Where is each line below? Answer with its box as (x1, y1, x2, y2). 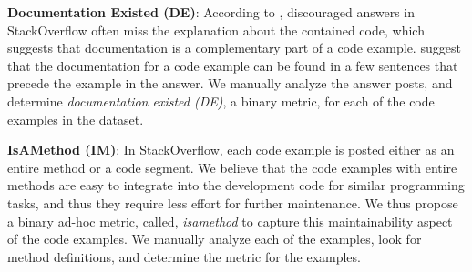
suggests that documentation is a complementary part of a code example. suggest (7, 38, 461, 57)
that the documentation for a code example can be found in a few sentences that (7, 55, 458, 75)
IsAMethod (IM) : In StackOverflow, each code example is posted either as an (7, 140, 455, 159)
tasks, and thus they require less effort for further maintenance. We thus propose (7, 193, 458, 212)
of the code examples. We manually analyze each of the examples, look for (7, 229, 422, 248)
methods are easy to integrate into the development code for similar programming (7, 176, 465, 195)
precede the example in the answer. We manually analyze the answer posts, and (7, 74, 453, 93)
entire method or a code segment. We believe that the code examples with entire (7, 157, 457, 176)
